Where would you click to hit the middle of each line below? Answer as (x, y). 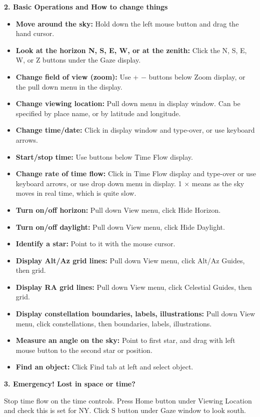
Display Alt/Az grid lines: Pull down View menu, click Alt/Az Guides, (130, 260)
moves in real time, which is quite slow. (76, 193)
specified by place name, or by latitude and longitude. (98, 113)
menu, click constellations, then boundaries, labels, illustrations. (114, 323)
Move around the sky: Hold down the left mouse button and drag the (127, 23)
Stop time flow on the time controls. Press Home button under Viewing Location (128, 400)
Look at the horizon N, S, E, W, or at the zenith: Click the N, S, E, (131, 50)
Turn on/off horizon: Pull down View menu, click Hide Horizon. (118, 210)
